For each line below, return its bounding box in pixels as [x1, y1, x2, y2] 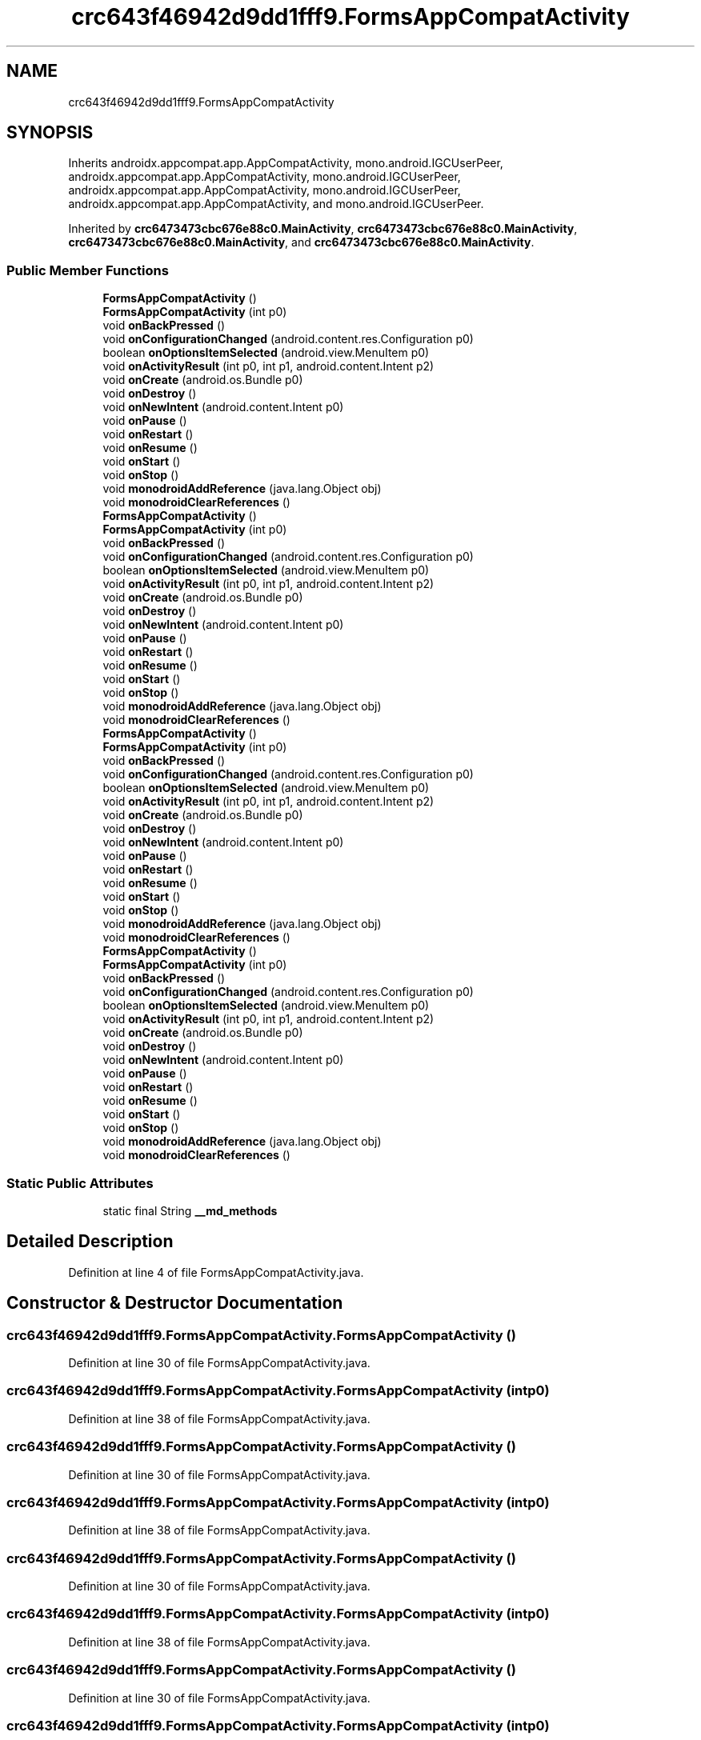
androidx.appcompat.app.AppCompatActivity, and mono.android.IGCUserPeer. [68, 197, 484, 211]
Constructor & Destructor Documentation [6, 1293, 343, 1314]
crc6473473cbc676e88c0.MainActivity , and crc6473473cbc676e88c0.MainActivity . [68, 235, 535, 250]
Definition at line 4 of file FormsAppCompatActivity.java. [68, 1265, 364, 1279]
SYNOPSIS [6, 122, 94, 143]
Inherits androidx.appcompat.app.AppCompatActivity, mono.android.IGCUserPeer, [68, 156, 503, 170]
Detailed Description [6, 1231, 174, 1252]
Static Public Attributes [6, 1174, 154, 1191]
